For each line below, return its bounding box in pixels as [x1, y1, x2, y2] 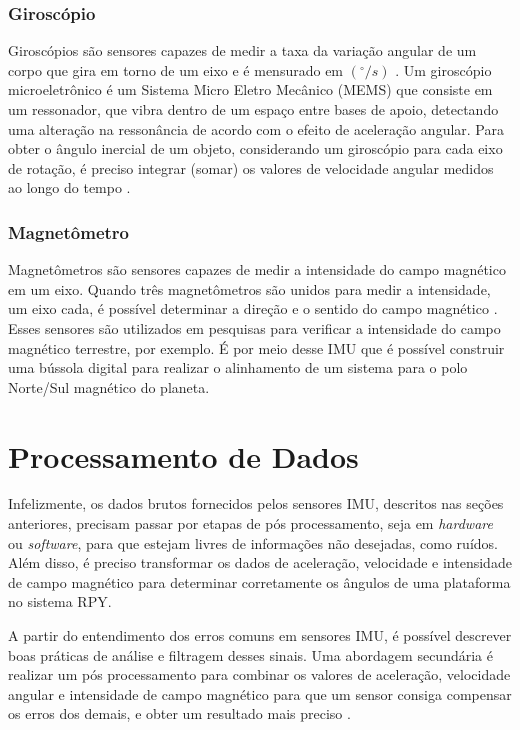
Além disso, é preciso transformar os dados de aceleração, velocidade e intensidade [8, 552, 512, 573]
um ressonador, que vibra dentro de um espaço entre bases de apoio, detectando [8, 99, 499, 119]
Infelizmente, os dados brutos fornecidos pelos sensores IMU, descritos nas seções [8, 493, 504, 514]
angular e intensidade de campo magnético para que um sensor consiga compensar [8, 683, 512, 704]
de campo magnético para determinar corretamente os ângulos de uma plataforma [8, 571, 511, 592]
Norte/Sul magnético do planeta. [8, 376, 210, 397]
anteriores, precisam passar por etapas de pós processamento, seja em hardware [8, 513, 493, 534]
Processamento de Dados [8, 435, 359, 476]
